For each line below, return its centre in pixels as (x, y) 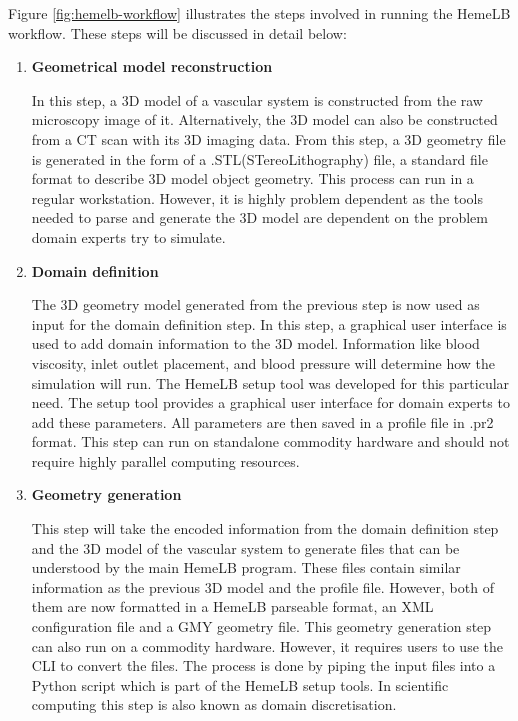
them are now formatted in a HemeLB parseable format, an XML (232, 606)
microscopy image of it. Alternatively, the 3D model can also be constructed (264, 119)
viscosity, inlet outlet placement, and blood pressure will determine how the (263, 362)
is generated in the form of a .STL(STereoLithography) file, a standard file (259, 158)
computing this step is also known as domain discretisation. (214, 704)
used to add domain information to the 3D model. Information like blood (255, 343)
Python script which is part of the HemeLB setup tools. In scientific (240, 684)
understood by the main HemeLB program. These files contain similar (246, 567)
